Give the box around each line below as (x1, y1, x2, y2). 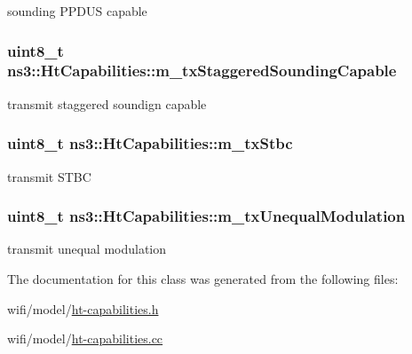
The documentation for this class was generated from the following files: (7, 269, 399, 287)
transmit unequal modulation (7, 240, 167, 258)
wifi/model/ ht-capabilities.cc (7, 329, 163, 348)
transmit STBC (7, 167, 91, 185)
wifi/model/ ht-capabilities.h (7, 299, 159, 318)
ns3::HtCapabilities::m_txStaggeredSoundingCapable (7, 59, 397, 82)
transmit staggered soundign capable (7, 94, 207, 113)
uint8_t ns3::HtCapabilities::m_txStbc (7, 132, 293, 154)
